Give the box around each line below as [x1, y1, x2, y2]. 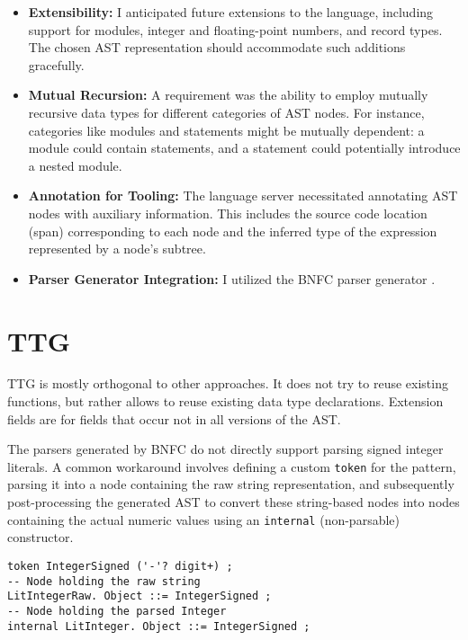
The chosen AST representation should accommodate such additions [28, 38, 406, 57]
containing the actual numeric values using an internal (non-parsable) [7, 510, 400, 529]
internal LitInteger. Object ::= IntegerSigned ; [7, 619, 310, 633]
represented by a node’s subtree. [28, 239, 206, 258]
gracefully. [28, 55, 85, 74]
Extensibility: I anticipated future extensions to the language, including [28, 3, 434, 21]
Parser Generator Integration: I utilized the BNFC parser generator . [28, 269, 436, 288]
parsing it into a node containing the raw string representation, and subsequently [7, 475, 454, 493]
